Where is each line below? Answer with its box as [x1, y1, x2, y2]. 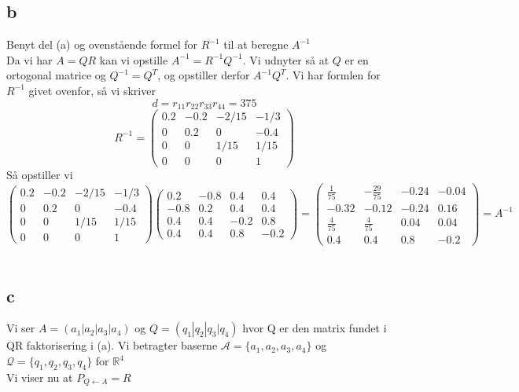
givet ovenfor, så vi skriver [28, 82, 156, 98]
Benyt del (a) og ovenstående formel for [6, 36, 197, 53]
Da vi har [6, 51, 53, 68]
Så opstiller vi [6, 167, 73, 183]
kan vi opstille [99, 51, 168, 68]
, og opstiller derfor [157, 67, 250, 83]
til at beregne [223, 36, 289, 53]
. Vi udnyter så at [242, 51, 329, 68]
